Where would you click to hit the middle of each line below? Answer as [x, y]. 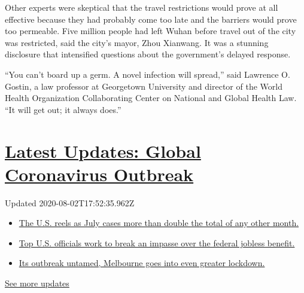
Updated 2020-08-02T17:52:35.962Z [70, 202]
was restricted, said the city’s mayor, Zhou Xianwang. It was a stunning [137, 42]
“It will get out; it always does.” [63, 109]
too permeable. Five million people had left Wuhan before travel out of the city [151, 31]
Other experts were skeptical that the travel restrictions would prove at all [142, 7]
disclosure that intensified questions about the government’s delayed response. [148, 54]
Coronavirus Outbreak [99, 174]
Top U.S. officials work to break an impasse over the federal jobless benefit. [157, 242]
